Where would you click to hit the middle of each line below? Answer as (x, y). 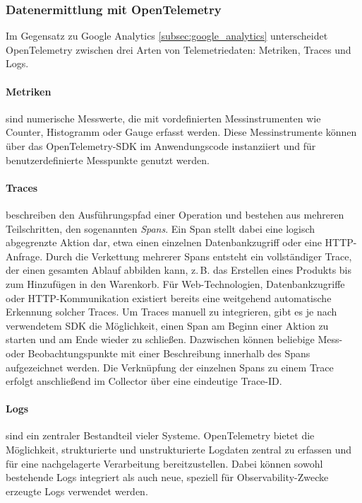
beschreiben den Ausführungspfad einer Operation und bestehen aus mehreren (175, 214)
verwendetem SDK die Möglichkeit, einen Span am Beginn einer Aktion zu (167, 325)
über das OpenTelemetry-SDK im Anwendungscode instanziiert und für (161, 145)
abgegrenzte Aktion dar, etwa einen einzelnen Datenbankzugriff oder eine (164, 242)
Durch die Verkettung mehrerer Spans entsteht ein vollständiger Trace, (199, 256)
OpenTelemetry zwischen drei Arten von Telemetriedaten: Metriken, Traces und (179, 49)
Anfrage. (24, 256)
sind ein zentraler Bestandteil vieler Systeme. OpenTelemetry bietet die (160, 435)
